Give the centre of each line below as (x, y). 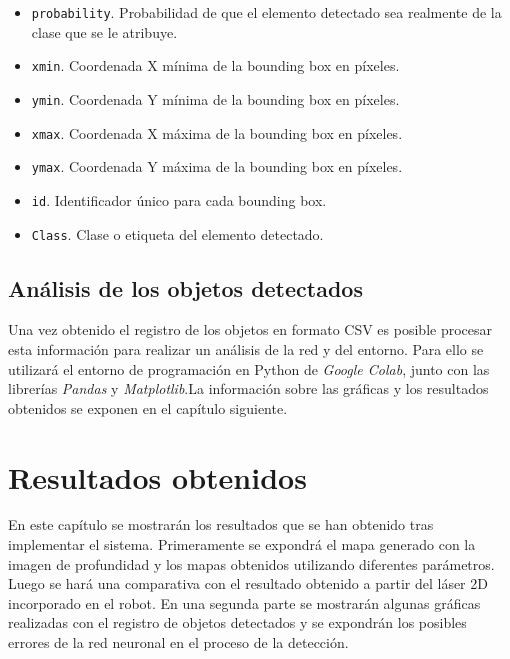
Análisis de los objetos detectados (185, 287)
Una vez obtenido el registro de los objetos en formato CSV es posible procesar (250, 329)
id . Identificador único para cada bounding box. (179, 199)
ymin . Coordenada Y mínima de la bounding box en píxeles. (215, 98)
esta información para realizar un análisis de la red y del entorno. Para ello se (246, 348)
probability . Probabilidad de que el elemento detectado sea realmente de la (266, 12)
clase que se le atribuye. (104, 31)
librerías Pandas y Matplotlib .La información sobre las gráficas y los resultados (248, 388)
